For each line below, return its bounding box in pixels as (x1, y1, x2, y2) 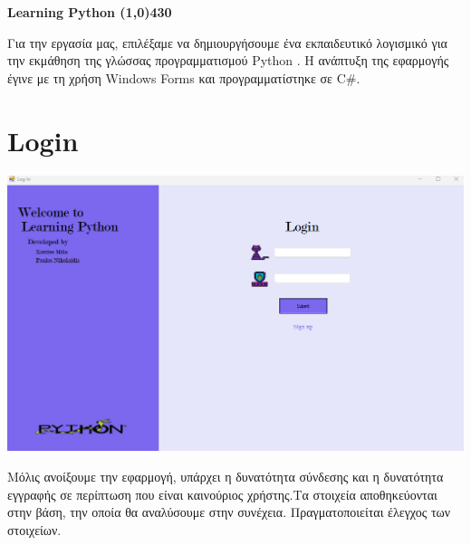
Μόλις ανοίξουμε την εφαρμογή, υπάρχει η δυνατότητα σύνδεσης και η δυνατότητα (7, 467, 444, 486)
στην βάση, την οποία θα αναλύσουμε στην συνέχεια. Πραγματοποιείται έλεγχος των (7, 502, 451, 521)
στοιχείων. (7, 520, 62, 539)
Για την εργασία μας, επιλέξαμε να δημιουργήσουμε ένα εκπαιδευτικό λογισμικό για (7, 33, 447, 52)
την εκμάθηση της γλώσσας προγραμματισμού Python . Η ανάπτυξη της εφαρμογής (7, 51, 449, 70)
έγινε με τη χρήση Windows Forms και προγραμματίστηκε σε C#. (7, 68, 360, 87)
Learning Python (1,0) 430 (7, 3, 172, 21)
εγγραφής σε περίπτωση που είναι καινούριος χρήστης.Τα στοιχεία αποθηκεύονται (7, 484, 437, 503)
